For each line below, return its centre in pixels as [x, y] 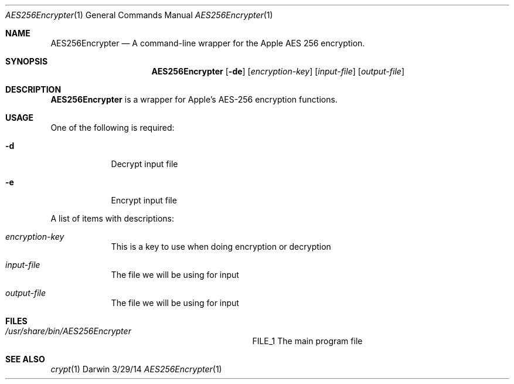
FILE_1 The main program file [307, 341]
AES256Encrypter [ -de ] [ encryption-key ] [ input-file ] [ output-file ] [278, 71]
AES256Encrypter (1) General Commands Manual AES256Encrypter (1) [139, 15]
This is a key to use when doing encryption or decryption [221, 247]
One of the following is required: [113, 128]
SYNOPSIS [27, 61]
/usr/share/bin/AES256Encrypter [68, 331]
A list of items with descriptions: [112, 218]
